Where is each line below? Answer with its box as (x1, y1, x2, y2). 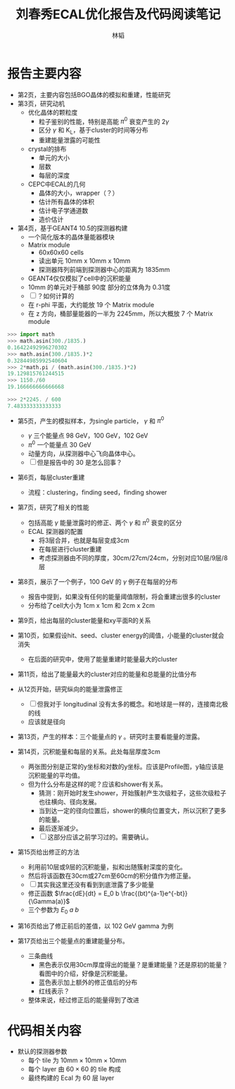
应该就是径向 (27, 717, 65, 726)
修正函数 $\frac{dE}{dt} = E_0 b (27, 889, 120, 897)
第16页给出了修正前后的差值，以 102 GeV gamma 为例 (17, 921, 174, 930)
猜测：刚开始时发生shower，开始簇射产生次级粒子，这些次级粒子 (38, 788, 227, 797)
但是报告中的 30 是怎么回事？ (37, 459, 122, 467)
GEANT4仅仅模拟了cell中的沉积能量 (27, 274, 132, 282)
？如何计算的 (37, 292, 75, 300)
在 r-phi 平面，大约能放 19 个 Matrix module (27, 301, 155, 309)
